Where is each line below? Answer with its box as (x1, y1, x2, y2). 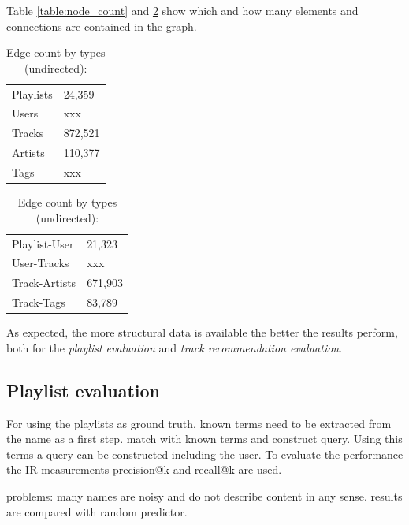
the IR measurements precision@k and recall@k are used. (6, 461, 282, 478)
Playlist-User (12, 235, 74, 251)
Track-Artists (12, 274, 76, 291)
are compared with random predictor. (6, 503, 188, 519)
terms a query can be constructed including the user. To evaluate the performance (6, 445, 403, 462)
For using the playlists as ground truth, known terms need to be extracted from (6, 415, 392, 431)
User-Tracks (12, 255, 69, 271)
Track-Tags (12, 294, 65, 311)
